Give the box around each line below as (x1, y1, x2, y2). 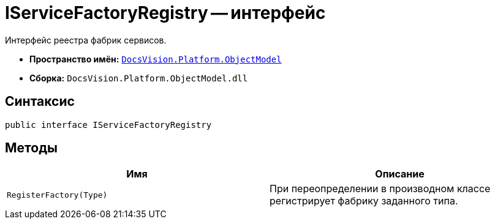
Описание (375, 168, 425, 181)
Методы (5, 140, 58, 156)
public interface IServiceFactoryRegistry (5, 119, 212, 130)
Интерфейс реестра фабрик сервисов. (5, 34, 167, 45)
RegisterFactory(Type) (7, 190, 108, 200)
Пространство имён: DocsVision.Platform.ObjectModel (29, 53, 282, 64)
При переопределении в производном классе (270, 182, 491, 195)
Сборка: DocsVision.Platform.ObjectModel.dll (29, 72, 248, 83)
